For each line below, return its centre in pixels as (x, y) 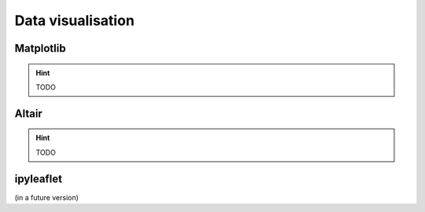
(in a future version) (46, 197)
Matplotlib (40, 48)
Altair (28, 113)
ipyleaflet (39, 179)
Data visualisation (75, 20)
